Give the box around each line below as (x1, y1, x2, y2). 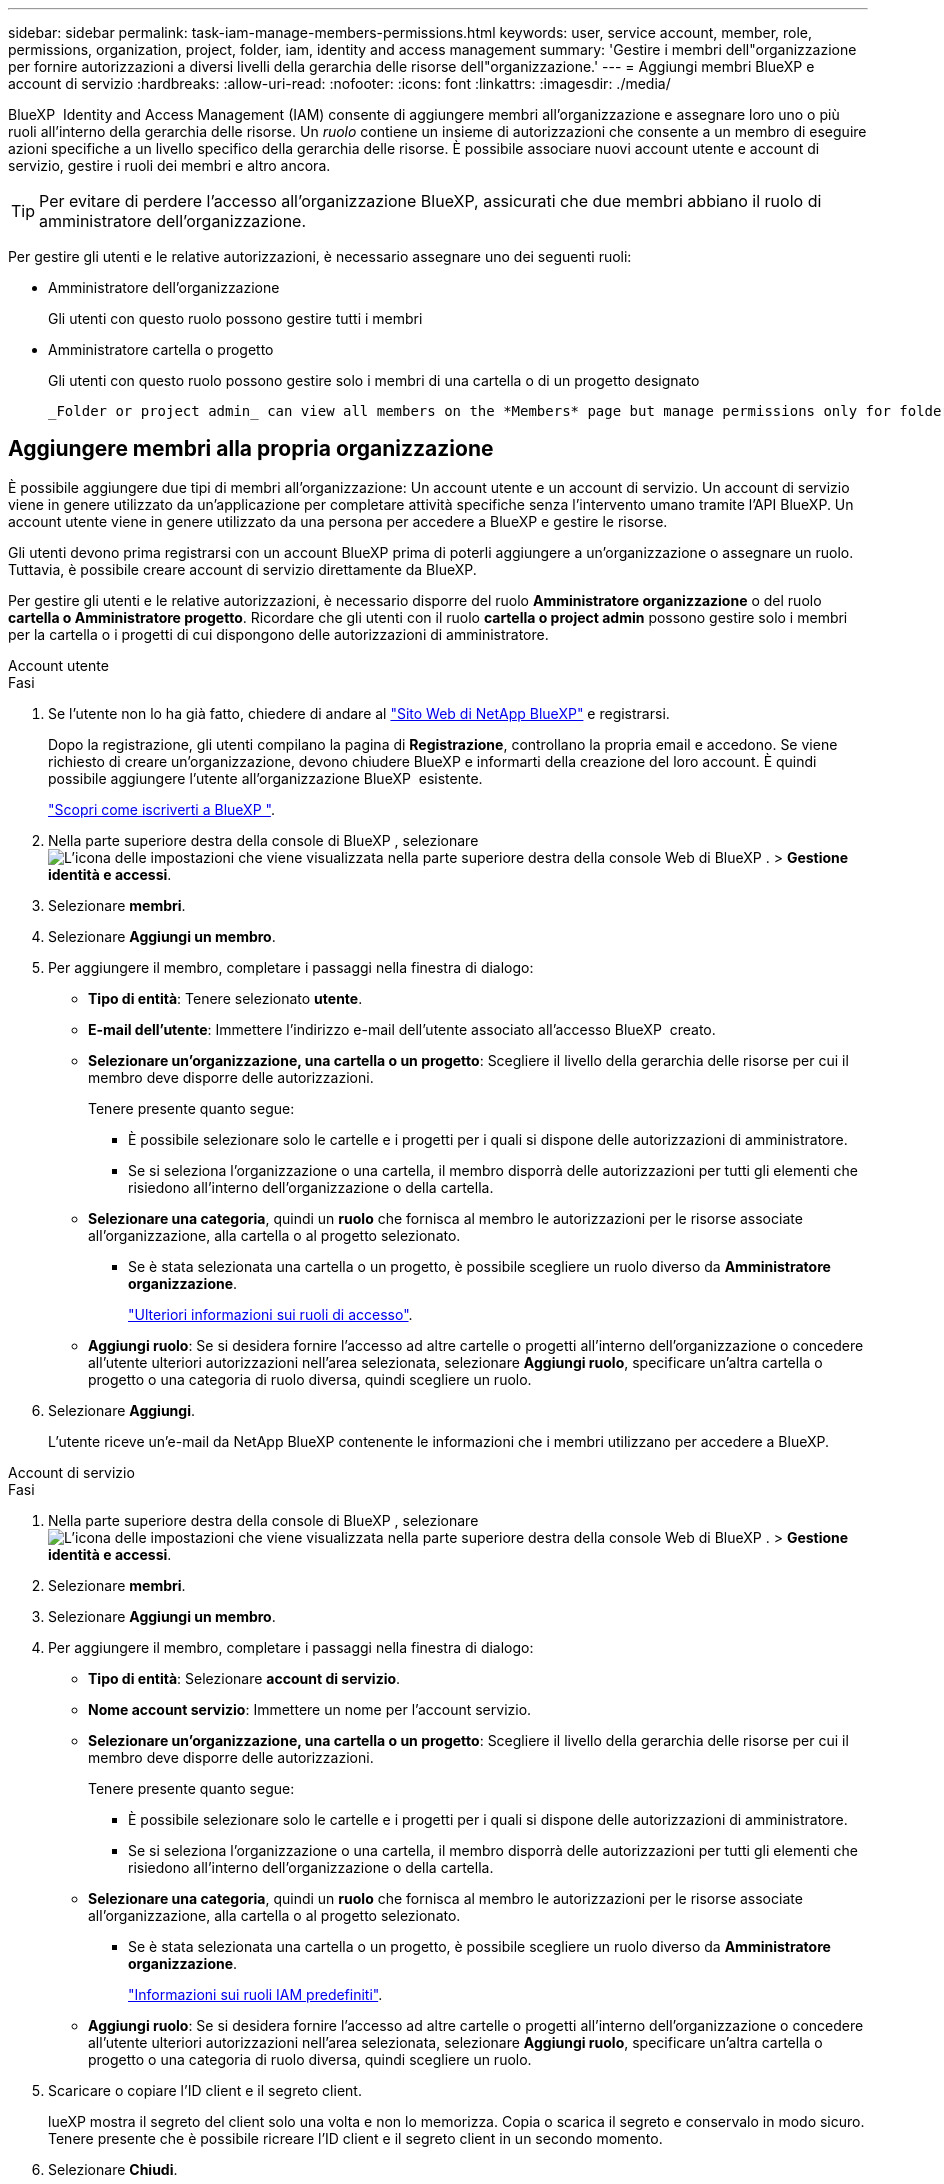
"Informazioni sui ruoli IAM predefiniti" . (128, 1985, 383, 2003)
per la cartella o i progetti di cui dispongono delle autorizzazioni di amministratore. (8, 625, 549, 643)
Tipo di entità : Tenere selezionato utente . (88, 989, 363, 1007)
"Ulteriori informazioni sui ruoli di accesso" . (128, 1305, 413, 1323)
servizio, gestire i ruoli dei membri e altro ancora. (8, 157, 331, 174)
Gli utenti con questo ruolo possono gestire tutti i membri (48, 310, 423, 327)
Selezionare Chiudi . (48, 2160, 178, 2178)
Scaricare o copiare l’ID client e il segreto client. (48, 2081, 362, 2099)
